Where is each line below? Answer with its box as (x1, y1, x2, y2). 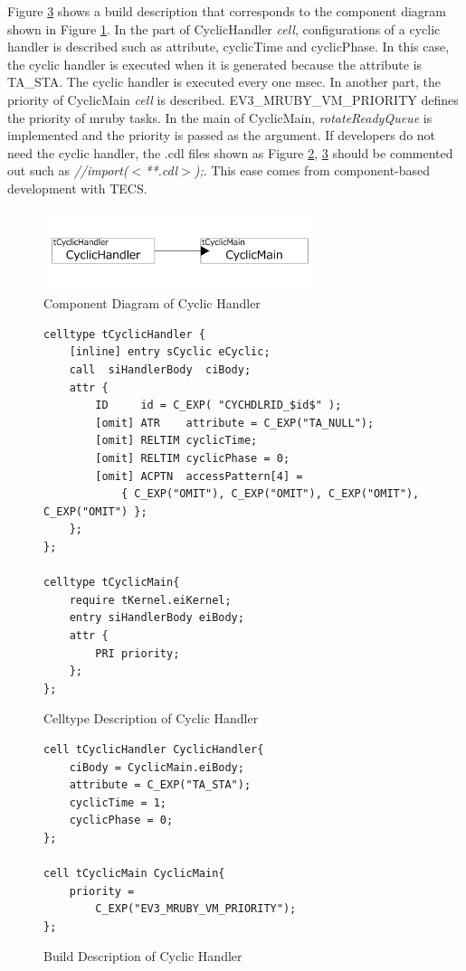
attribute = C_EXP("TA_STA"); (69, 778, 252, 792)
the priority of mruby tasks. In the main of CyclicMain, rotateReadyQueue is (7, 108, 433, 127)
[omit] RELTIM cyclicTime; (95, 434, 258, 448)
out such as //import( (7, 161, 128, 180)
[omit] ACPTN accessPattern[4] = (95, 469, 303, 483)
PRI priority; (95, 646, 180, 660)
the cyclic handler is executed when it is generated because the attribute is (7, 54, 423, 73)
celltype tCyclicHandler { (43, 327, 205, 341)
